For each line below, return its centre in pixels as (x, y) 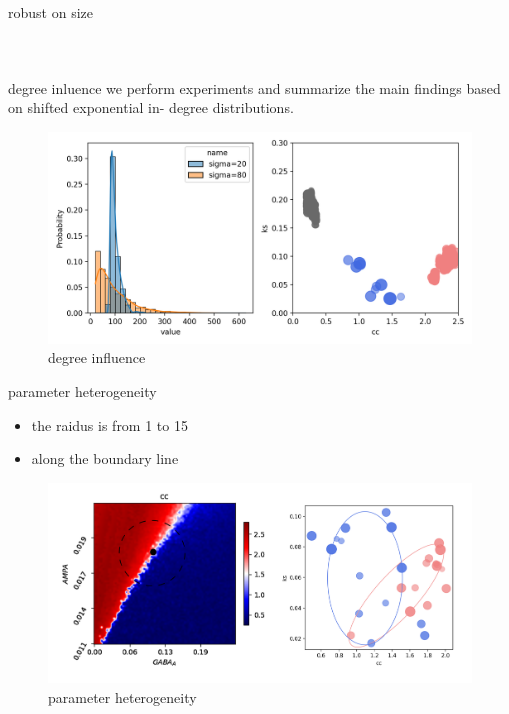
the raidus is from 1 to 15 (109, 424)
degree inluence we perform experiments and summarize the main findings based (254, 87)
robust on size (50, 12)
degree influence (97, 357)
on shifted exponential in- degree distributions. (151, 107)
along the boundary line (105, 458)
